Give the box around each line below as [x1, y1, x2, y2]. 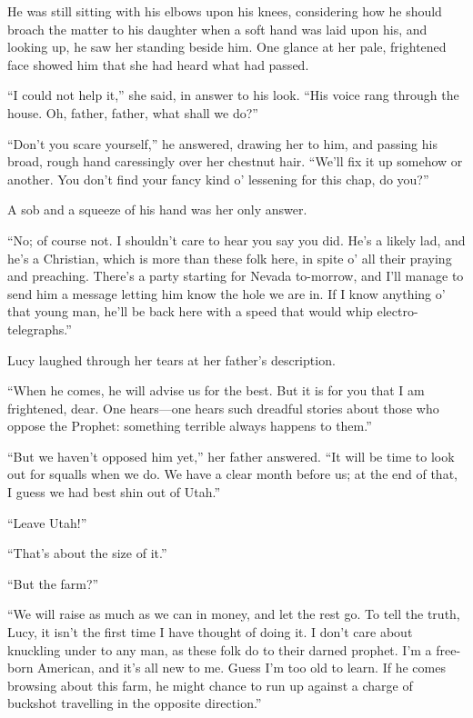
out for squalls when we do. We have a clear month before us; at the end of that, [7, 464, 458, 484]
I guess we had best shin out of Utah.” [7, 483, 221, 502]
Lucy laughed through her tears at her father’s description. [7, 350, 336, 369]
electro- [377, 302, 418, 321]
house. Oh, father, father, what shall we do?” [7, 103, 258, 122]
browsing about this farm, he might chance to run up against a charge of [7, 675, 413, 694]
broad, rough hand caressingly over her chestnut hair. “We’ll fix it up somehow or [7, 152, 463, 171]
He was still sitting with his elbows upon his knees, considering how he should [7, 2, 442, 20]
